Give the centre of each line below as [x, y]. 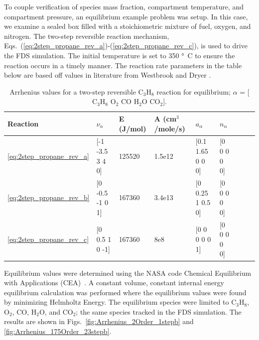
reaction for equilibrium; [194, 91]
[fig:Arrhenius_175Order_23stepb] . [58, 331]
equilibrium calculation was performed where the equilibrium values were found [125, 292]
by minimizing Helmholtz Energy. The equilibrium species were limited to [117, 302]
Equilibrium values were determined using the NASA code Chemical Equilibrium [128, 273]
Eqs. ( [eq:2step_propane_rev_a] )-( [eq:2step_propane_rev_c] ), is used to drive [126, 46]
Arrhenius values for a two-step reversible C [76, 91]
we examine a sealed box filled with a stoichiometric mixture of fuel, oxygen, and [128, 26]
